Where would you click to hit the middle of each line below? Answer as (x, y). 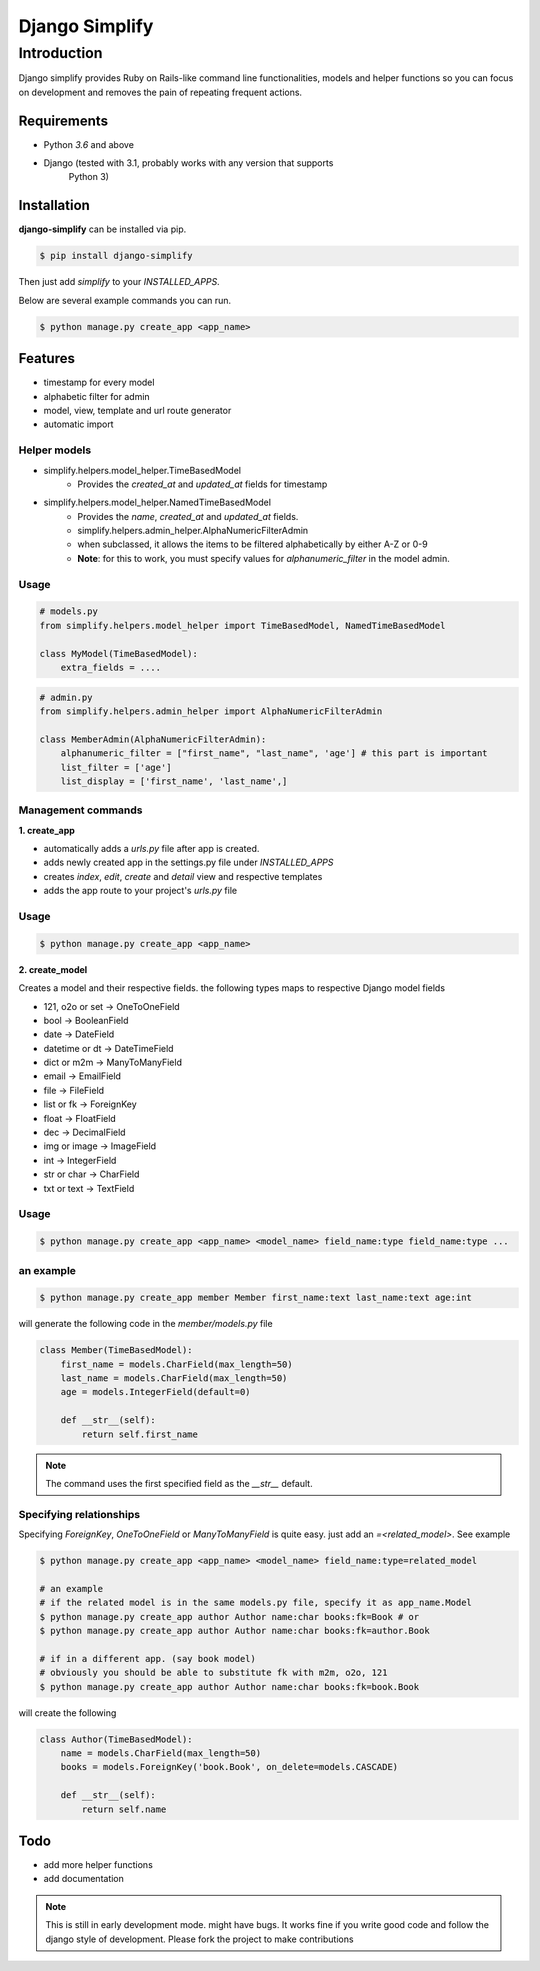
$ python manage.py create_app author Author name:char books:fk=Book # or (229, 1616)
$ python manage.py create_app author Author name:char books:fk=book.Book (229, 1686)
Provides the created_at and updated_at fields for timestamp (202, 484)
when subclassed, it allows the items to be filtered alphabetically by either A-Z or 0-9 (253, 544)
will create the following (67, 1712)
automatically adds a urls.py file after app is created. (151, 849)
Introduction (60, 53)
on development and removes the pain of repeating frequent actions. (160, 92)
